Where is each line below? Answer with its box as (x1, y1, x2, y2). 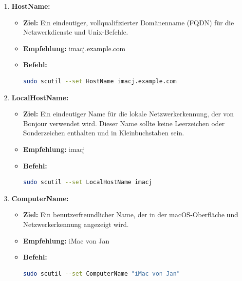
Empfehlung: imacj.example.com (23, 43, 126, 53)
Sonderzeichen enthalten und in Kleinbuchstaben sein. (23, 128, 184, 138)
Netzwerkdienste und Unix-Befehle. (23, 27, 128, 37)
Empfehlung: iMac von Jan (23, 235, 110, 245)
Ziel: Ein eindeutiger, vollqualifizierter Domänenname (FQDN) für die (23, 17, 234, 27)
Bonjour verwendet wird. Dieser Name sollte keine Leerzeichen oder (23, 118, 225, 128)
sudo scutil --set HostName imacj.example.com (23, 77, 177, 85)
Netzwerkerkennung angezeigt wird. (23, 219, 129, 229)
